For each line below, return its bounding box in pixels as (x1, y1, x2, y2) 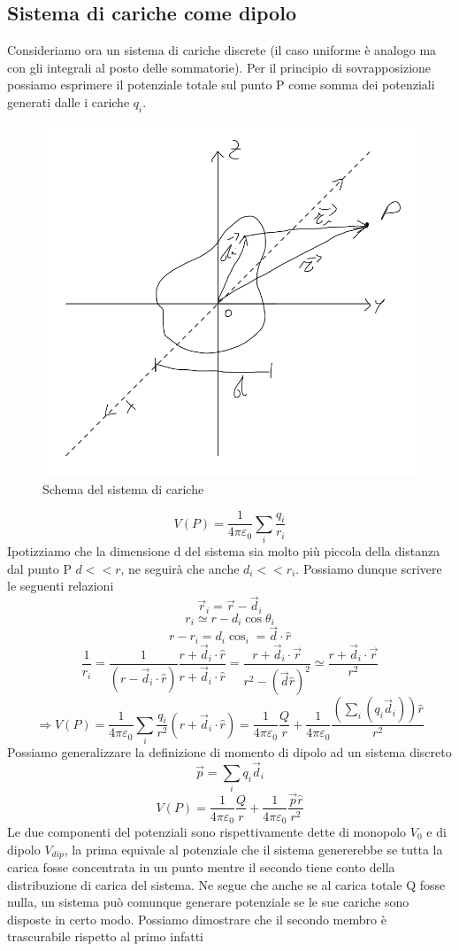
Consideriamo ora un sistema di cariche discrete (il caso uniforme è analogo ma (7, 41, 437, 59)
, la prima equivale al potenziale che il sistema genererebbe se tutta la (64, 839, 443, 858)
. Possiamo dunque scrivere (295, 559, 442, 577)
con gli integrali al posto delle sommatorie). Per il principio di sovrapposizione (7, 58, 432, 76)
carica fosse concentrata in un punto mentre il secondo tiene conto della (7, 858, 395, 877)
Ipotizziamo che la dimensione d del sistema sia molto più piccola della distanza (7, 542, 440, 561)
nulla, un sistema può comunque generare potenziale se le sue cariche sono (7, 893, 409, 911)
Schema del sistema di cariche (42, 479, 204, 498)
